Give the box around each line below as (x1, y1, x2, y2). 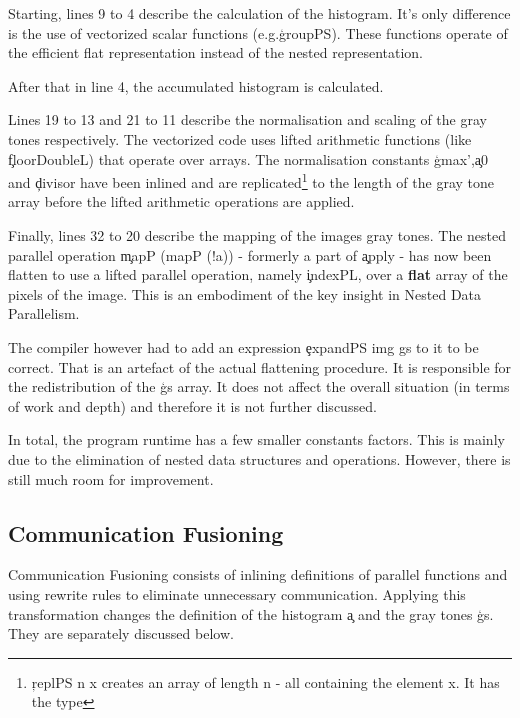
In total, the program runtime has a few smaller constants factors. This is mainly (8, 429, 505, 450)
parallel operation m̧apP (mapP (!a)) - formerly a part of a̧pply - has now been (8, 244, 492, 265)
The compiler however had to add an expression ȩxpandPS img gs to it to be (8, 336, 479, 357)
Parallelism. (8, 303, 80, 324)
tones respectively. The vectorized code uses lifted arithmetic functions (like (8, 128, 472, 149)
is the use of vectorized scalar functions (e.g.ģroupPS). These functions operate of (8, 22, 508, 43)
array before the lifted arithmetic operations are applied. (8, 191, 355, 212)
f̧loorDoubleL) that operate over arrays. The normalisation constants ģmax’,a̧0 (8, 148, 489, 169)
